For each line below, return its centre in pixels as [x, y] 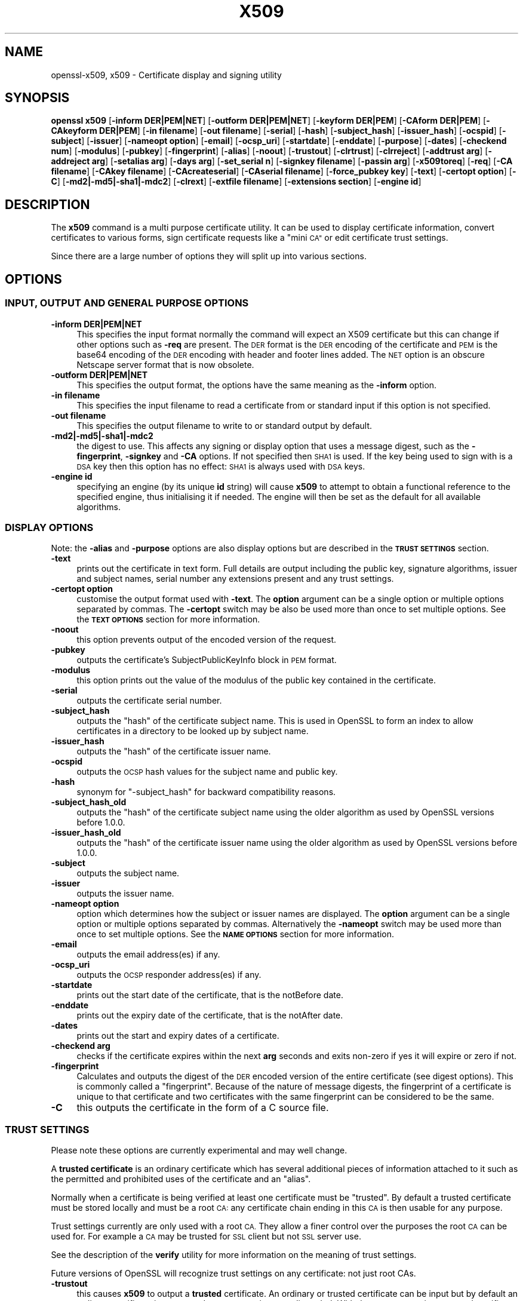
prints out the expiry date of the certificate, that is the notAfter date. [210, 1015]
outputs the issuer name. [125, 894]
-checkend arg [81, 1046]
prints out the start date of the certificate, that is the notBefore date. [210, 995]
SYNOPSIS [37, 98]
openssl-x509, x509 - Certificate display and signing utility [166, 75]
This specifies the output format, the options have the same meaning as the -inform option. [257, 385]
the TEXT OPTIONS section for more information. [168, 619]
